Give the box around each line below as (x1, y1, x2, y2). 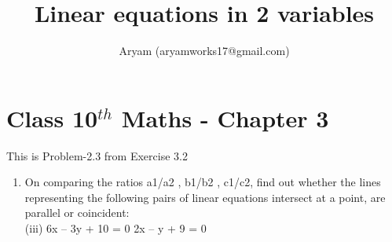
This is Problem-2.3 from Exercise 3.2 (6, 147, 188, 163)
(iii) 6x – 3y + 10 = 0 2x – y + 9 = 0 (24, 220, 207, 236)
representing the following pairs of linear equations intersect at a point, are (24, 189, 386, 205)
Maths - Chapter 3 (121, 101, 329, 134)
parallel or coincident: (24, 204, 130, 221)
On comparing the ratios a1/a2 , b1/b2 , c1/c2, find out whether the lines (24, 174, 381, 190)
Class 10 (6, 101, 98, 134)
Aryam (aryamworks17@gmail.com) (119, 42, 290, 59)
